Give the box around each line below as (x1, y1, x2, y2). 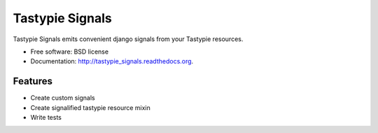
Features (13, 75, 52, 87)
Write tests (30, 114, 62, 122)
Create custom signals (30, 94, 95, 102)
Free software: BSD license (30, 47, 108, 56)
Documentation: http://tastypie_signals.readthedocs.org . (30, 57, 194, 65)
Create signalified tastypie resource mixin (30, 103, 150, 111)
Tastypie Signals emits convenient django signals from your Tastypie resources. (13, 35, 244, 43)
